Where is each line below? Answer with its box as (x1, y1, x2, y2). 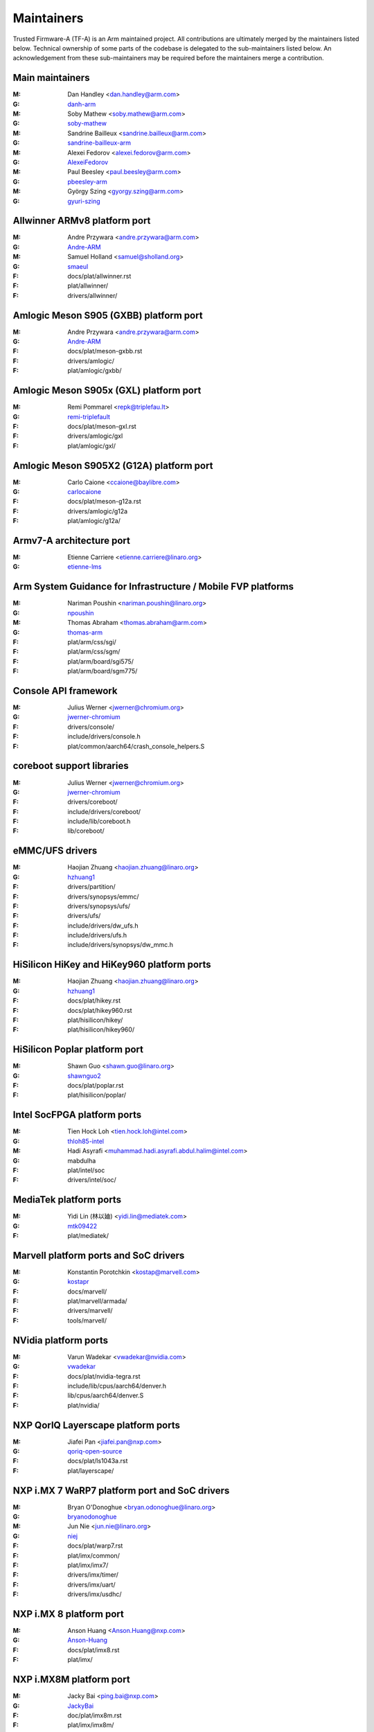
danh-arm (67, 100, 96, 108)
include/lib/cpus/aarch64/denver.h (67, 1381, 166, 1390)
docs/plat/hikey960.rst (67, 1006, 132, 1014)
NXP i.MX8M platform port (12, 1674, 131, 1686)
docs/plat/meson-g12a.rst (67, 497, 141, 506)
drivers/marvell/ (67, 1307, 114, 1315)
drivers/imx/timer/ (67, 1571, 119, 1579)
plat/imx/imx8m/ (67, 1721, 114, 1729)
